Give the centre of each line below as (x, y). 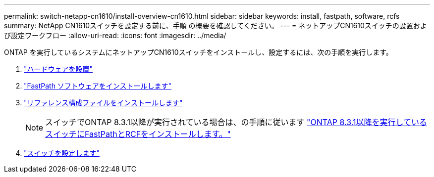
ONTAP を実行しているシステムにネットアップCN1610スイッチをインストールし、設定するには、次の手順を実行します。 (198, 52)
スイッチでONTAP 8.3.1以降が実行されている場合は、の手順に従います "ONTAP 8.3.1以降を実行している (236, 122)
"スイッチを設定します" (62, 153)
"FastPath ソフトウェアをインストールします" (98, 86)
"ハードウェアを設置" (58, 69)
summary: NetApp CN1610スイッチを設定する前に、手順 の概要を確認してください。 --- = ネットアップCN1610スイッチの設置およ (216, 25)
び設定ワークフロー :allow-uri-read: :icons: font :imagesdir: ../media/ (115, 35)
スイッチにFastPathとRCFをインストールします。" (138, 134)
